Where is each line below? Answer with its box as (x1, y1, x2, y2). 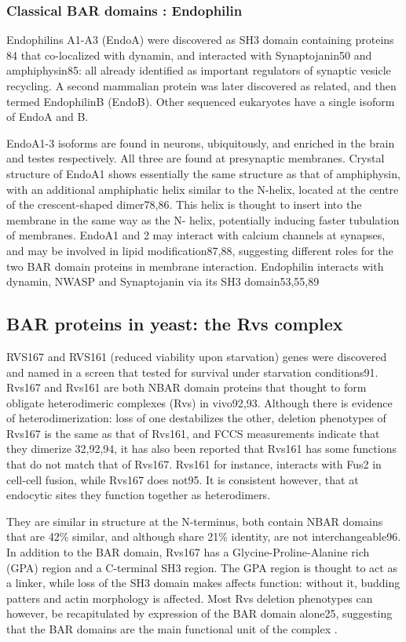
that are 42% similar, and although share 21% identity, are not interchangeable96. (6, 528, 401, 545)
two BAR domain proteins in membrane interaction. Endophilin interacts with (6, 257, 384, 274)
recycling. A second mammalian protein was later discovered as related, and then (6, 78, 397, 93)
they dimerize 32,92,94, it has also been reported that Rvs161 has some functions (6, 440, 397, 457)
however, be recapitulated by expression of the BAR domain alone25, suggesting (6, 605, 393, 622)
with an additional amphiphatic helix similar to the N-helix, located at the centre (6, 181, 399, 197)
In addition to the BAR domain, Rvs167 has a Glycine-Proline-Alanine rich (6, 544, 370, 560)
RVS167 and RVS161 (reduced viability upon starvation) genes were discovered (6, 348, 387, 364)
